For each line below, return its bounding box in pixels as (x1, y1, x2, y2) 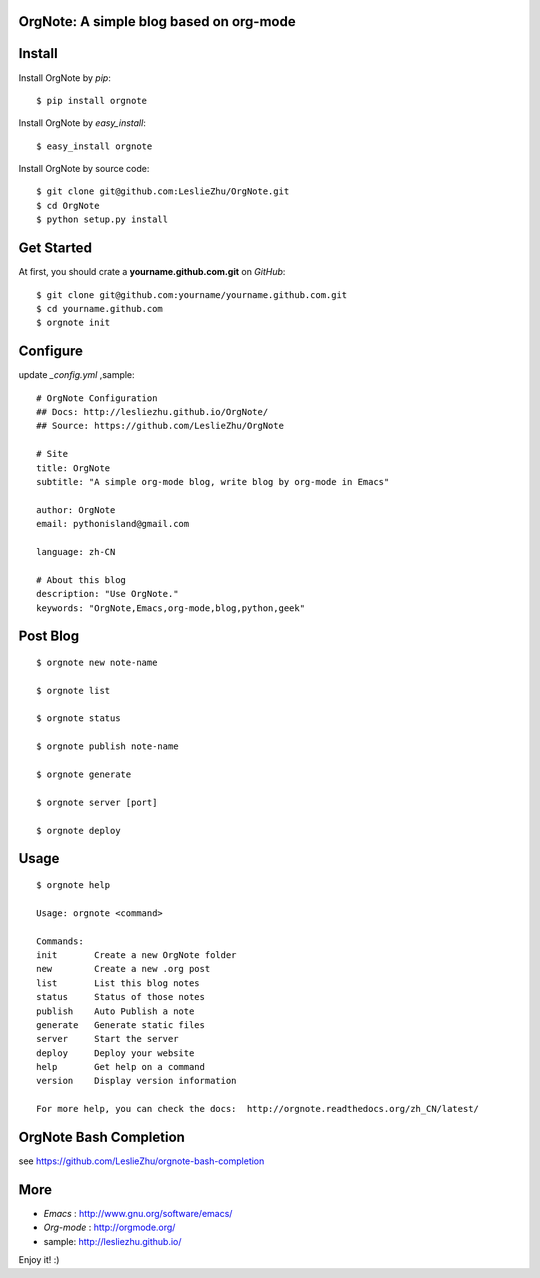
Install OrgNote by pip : (18, 71, 112, 84)
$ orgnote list (36, 685, 111, 696)
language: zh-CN (36, 546, 116, 557)
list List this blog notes (36, 977, 200, 989)
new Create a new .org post (36, 963, 211, 975)
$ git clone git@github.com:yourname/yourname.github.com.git (36, 289, 348, 300)
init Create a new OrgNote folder (36, 949, 237, 960)
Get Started (18, 240, 92, 257)
